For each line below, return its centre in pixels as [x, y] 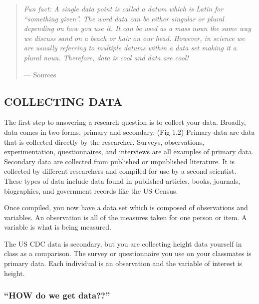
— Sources [40, 74]
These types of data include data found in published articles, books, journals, [122, 180]
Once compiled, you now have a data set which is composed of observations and [126, 207]
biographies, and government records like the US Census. [91, 190]
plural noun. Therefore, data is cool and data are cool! [106, 57]
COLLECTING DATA [63, 101]
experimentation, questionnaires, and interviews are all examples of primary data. [129, 152]
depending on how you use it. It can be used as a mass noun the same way [137, 28]
